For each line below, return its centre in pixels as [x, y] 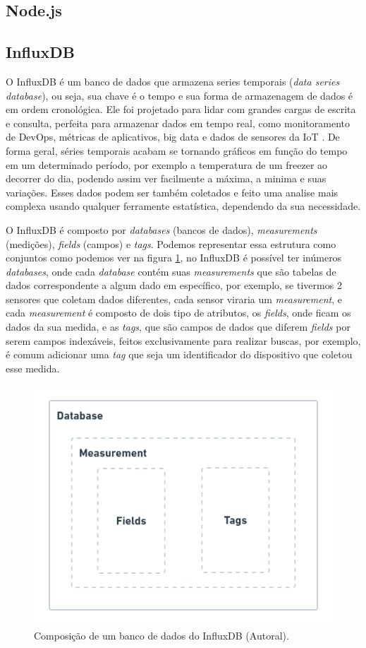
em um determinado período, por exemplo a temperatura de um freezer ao [167, 164]
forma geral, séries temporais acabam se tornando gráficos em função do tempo [177, 150]
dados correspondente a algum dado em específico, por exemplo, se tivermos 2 [174, 285]
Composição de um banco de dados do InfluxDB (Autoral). [161, 635]
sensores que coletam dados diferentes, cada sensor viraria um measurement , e [174, 299]
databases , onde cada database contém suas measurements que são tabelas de [171, 271]
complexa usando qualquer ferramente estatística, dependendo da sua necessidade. [183, 206]
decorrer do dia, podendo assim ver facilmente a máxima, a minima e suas [166, 178]
